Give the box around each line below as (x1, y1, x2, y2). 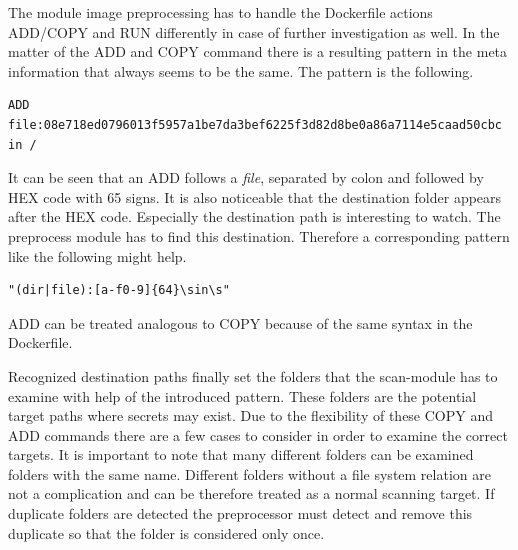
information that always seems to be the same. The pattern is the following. (8, 60, 474, 81)
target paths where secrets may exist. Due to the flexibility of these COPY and (8, 405, 494, 426)
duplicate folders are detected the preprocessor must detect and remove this (8, 503, 473, 524)
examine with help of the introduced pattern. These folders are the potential (8, 385, 477, 406)
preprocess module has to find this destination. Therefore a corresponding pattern (8, 225, 510, 246)
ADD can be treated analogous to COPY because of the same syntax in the (8, 312, 473, 333)
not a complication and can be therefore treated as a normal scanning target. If (8, 483, 495, 504)
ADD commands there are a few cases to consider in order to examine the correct (8, 424, 508, 445)
